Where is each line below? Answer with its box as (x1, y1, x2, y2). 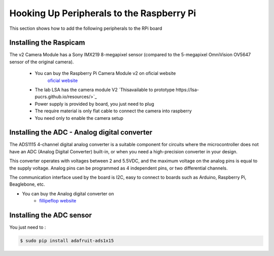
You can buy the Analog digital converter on (22, 190, 114, 197)
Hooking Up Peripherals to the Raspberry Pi (9, 8, 196, 19)
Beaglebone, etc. (9, 181, 45, 187)
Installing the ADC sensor (9, 211, 92, 220)
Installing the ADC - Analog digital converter (9, 128, 153, 137)
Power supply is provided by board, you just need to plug (35, 101, 154, 107)
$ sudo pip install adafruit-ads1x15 (20, 238, 114, 244)
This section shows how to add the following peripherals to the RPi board (9, 25, 162, 31)
